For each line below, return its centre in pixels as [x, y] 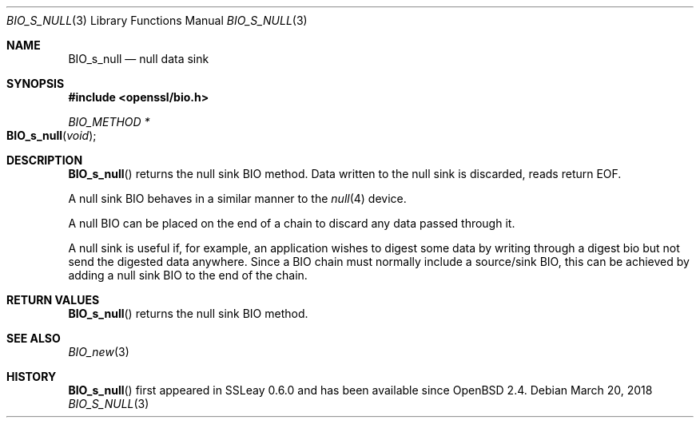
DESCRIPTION [45, 160]
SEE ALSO [34, 338]
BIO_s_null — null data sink [139, 59]
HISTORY [32, 376]
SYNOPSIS [36, 83]
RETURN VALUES [53, 300]
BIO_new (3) [99, 352]
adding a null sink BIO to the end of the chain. [188, 275]
